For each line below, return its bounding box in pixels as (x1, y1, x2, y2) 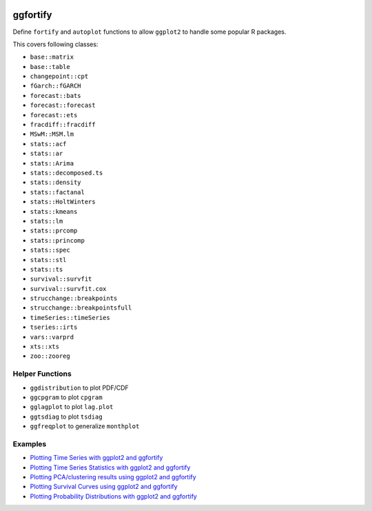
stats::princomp (30, 237, 85, 244)
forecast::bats (30, 92, 82, 99)
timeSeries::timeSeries (30, 314, 110, 321)
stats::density (30, 179, 82, 186)
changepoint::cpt (30, 72, 89, 81)
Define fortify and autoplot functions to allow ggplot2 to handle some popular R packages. (12, 28, 287, 36)
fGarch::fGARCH (30, 82, 82, 90)
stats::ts (30, 265, 63, 273)
